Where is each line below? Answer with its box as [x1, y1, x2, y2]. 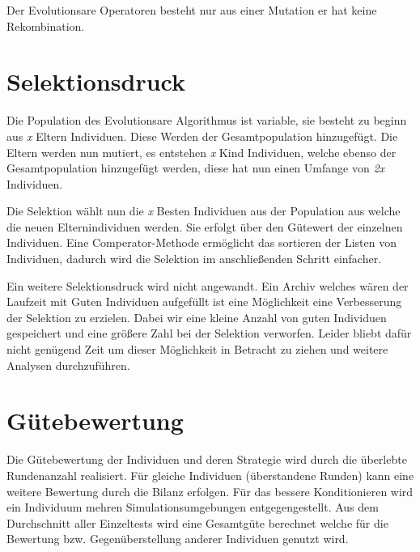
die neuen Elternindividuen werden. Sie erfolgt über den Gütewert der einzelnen [6, 218, 403, 235]
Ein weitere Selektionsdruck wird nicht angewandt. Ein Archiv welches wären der [6, 277, 409, 294]
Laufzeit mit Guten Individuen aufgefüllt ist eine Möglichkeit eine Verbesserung [6, 293, 402, 310]
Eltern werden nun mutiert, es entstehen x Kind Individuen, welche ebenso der [6, 143, 397, 160]
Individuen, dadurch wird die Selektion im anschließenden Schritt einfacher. [6, 250, 382, 267]
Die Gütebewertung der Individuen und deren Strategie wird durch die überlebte [6, 451, 407, 468]
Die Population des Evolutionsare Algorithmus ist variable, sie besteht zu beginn [6, 112, 407, 129]
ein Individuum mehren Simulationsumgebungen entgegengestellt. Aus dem [6, 499, 379, 516]
